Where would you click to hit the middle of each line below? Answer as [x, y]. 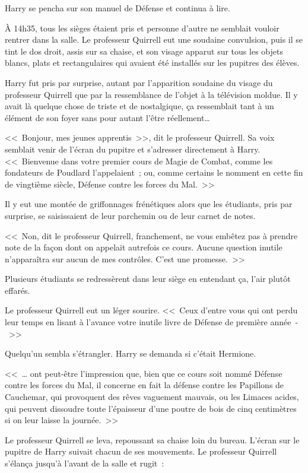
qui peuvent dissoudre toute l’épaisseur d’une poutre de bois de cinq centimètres [151, 408]
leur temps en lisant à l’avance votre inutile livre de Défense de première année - [152, 322]
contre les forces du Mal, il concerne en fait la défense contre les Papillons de [145, 385]
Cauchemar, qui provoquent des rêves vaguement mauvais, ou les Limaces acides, [152, 397]
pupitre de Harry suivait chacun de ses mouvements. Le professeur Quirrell [141, 451]
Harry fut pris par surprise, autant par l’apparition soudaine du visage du [139, 82]
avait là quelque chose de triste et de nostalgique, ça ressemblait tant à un [139, 106]
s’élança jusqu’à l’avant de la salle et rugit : [85, 463]
